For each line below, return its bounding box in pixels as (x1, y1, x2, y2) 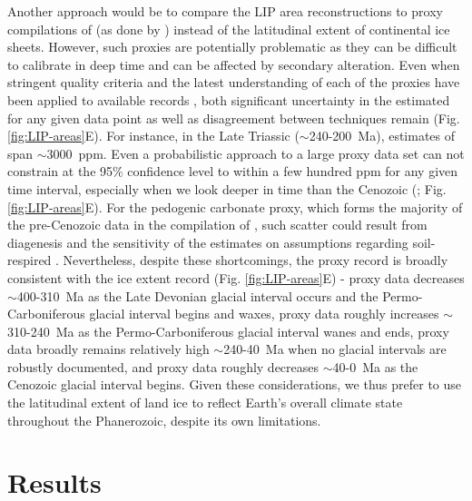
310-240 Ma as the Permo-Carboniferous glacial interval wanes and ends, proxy (7, 321, 449, 340)
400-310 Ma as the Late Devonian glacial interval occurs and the (16, 286, 379, 305)
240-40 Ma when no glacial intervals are (223, 339, 447, 359)
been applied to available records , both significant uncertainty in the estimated (7, 90, 450, 109)
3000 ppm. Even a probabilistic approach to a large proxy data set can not (46, 143, 465, 162)
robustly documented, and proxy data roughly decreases (7, 357, 320, 376)
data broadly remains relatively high (7, 339, 210, 359)
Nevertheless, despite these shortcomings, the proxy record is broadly (63, 250, 448, 270)
